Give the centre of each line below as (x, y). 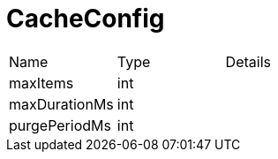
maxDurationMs (61, 104)
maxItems (41, 83)
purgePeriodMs (60, 125)
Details (248, 61)
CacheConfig (86, 19)
